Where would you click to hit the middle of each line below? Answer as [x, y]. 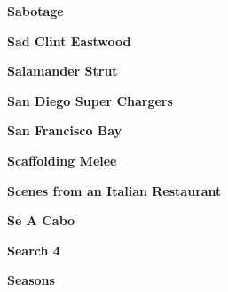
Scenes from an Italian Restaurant [114, 190]
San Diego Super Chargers [90, 100]
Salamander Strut [63, 71]
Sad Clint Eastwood [69, 41]
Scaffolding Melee [62, 160]
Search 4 [34, 250]
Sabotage [35, 11]
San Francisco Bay [65, 130]
